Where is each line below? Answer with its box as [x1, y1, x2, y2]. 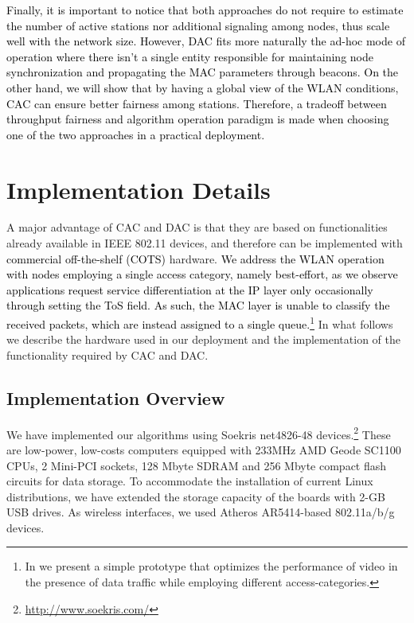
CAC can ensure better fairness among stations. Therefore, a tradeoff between [6, 95, 387, 111]
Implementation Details [6, 173, 271, 205]
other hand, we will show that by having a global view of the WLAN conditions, [6, 79, 399, 95]
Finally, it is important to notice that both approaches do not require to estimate [6, 2, 404, 18]
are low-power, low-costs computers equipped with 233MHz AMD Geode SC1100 [6, 441, 401, 458]
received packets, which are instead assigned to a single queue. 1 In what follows [6, 313, 393, 332]
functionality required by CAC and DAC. [6, 346, 209, 363]
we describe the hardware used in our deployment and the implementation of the [6, 331, 400, 348]
